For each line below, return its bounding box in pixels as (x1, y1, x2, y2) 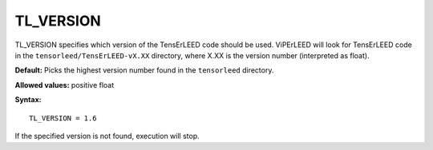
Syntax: (14, 95, 42, 105)
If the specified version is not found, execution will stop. (14, 131, 200, 140)
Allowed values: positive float (14, 80, 115, 89)
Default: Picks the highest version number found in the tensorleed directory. (14, 65, 274, 75)
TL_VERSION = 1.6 (29, 113, 97, 123)
